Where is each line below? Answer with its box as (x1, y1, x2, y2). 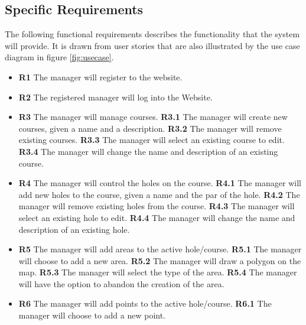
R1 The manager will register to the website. (18, 70, 183, 83)
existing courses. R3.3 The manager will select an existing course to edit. (18, 134, 285, 146)
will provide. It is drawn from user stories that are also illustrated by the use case (5, 39, 300, 51)
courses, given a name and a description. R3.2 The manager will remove (18, 122, 282, 134)
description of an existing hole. (18, 223, 130, 235)
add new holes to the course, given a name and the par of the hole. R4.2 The (18, 188, 300, 200)
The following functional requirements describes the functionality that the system (5, 28, 300, 40)
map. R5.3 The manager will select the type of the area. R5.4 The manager (18, 266, 297, 278)
